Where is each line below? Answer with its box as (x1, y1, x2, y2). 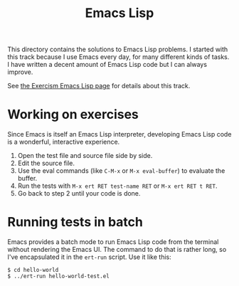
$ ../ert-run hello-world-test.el (7, 272, 110, 280)
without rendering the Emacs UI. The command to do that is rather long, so (7, 245, 227, 254)
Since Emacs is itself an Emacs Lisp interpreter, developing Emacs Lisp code (7, 130, 232, 139)
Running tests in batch (7, 214, 144, 231)
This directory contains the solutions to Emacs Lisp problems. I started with (7, 45, 228, 54)
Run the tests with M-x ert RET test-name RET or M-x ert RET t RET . (17, 181, 218, 190)
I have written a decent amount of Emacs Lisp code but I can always (7, 60, 208, 69)
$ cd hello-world (7, 267, 59, 274)
